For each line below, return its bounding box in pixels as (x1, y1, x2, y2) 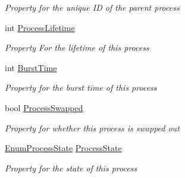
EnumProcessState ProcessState (5, 142, 122, 154)
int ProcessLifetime (5, 21, 75, 33)
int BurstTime (5, 61, 57, 73)
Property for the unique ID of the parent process (5, 1, 180, 13)
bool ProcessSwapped (5, 101, 83, 113)
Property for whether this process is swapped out (5, 121, 180, 134)
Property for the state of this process (5, 161, 137, 174)
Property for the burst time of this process (5, 81, 157, 94)
